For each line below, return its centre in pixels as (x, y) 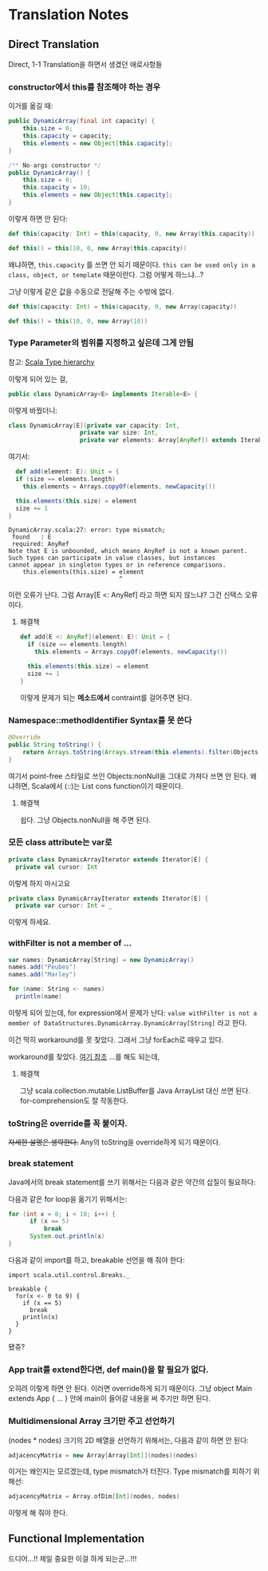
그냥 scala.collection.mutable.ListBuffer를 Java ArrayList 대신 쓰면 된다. (135, 1090)
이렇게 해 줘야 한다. (38, 1513)
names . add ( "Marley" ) (43, 975)
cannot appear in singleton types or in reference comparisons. (117, 565)
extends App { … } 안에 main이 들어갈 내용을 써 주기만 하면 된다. (110, 1398)
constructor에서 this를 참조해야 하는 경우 (85, 87)
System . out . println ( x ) (67, 1236)
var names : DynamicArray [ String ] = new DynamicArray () (101, 960)
